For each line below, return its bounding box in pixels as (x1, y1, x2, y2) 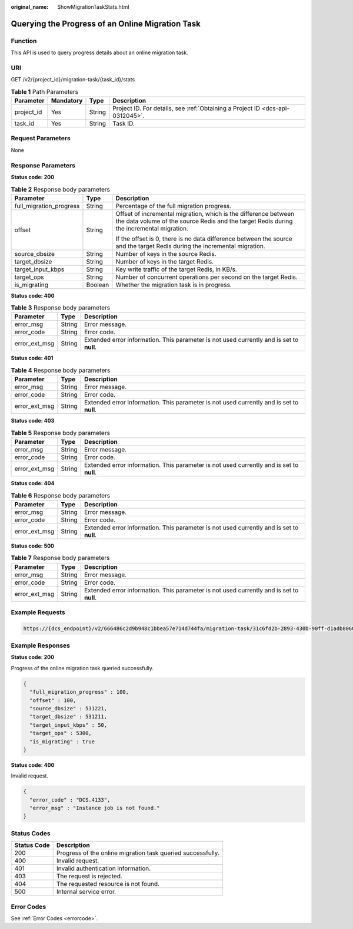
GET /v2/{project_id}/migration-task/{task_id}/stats (11, 76, 135, 83)
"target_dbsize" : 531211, (29, 713, 108, 720)
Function (11, 37, 37, 45)
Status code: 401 (11, 354, 54, 362)
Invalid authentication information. (56, 864, 151, 872)
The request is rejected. (56, 872, 123, 881)
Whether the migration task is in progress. (115, 281, 232, 289)
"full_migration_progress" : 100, (29, 688, 129, 696)
